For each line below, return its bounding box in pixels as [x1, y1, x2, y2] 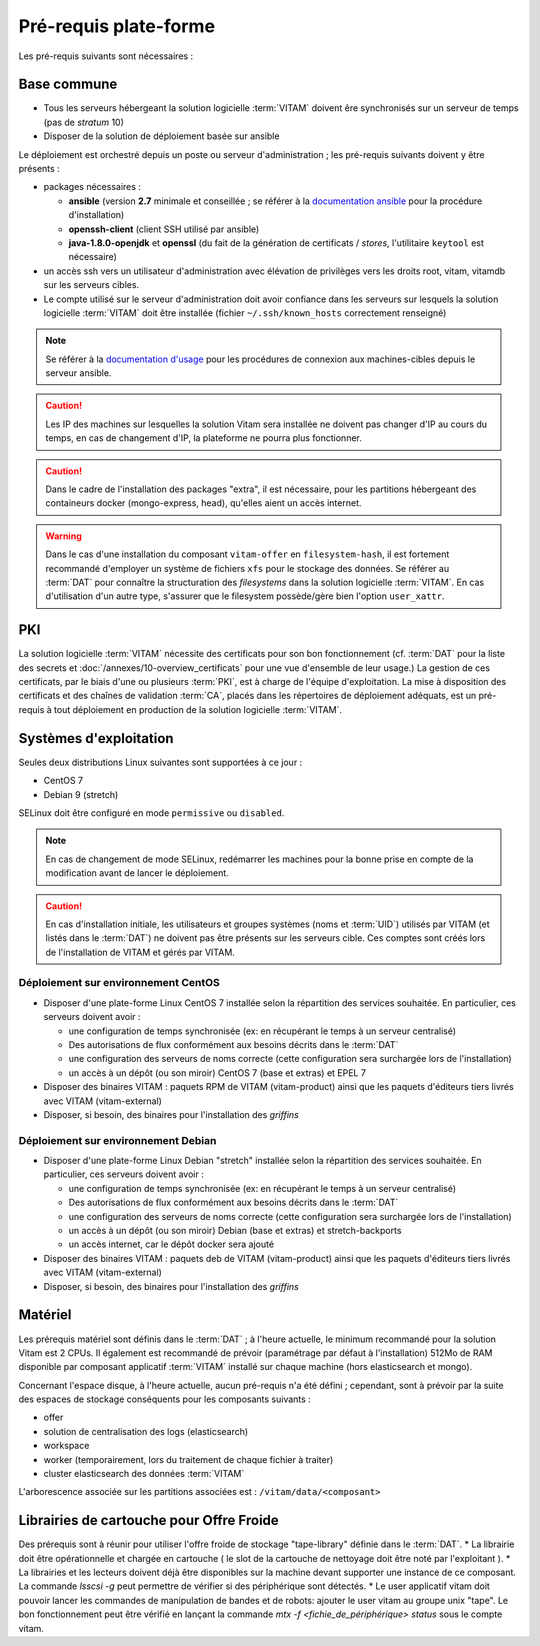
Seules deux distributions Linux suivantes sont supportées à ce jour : [18, 756, 303, 768]
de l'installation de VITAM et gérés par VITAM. [45, 946, 235, 958]
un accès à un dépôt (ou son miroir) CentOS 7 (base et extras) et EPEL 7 [68, 1066, 367, 1079]
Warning [45, 530, 82, 542]
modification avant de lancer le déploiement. [45, 867, 229, 879]
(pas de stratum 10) [43, 116, 125, 128]
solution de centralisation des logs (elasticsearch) [43, 1425, 249, 1437]
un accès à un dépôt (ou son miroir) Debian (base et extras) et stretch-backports [68, 1225, 402, 1237]
